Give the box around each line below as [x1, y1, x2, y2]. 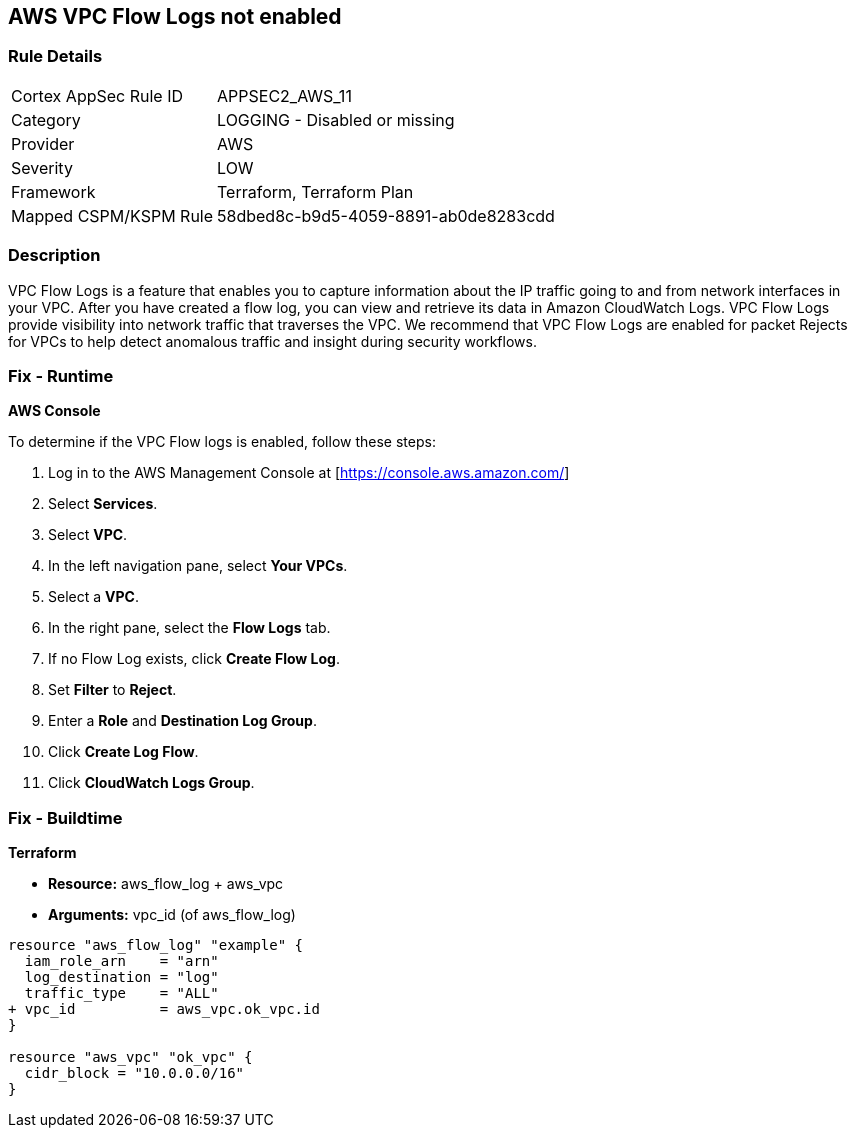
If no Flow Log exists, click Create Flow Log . [48, 650, 340, 668]
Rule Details [8, 46, 103, 67]
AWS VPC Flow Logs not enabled [8, 4, 342, 29]
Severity [11, 157, 73, 178]
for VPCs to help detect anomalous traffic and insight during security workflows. [8, 332, 537, 350]
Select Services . [48, 495, 158, 513]
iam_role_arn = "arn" [24, 953, 219, 970]
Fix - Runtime [8, 365, 114, 386]
